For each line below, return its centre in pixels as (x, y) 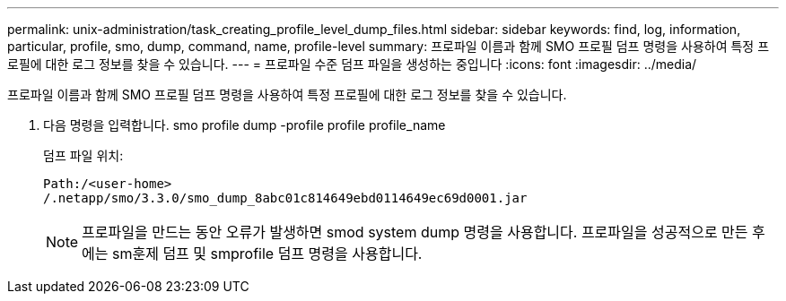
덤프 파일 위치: (83, 155)
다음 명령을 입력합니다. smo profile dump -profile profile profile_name (245, 125)
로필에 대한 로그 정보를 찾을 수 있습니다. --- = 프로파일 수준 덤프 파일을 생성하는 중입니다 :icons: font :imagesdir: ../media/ (352, 64)
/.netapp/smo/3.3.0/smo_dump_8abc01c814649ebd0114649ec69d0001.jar (285, 198)
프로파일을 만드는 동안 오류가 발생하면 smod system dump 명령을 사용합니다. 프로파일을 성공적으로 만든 (415, 232)
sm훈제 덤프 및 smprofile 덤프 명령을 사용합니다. (267, 254)
